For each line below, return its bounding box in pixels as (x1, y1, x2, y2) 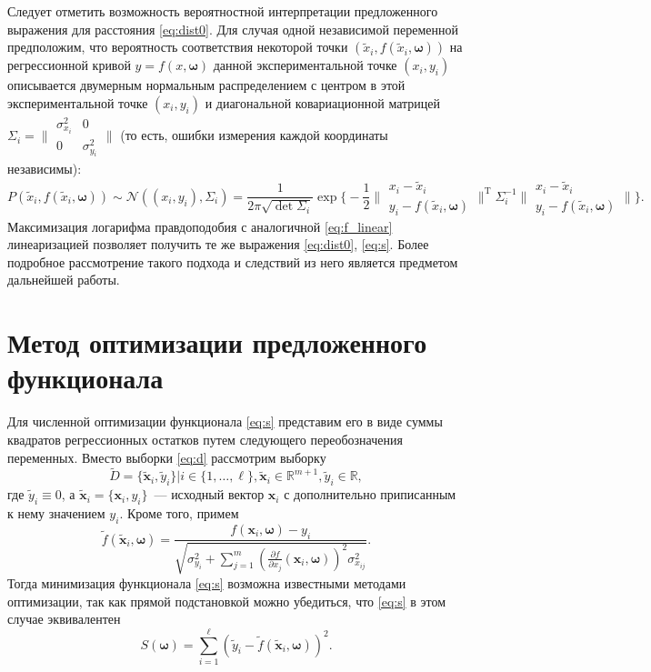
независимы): (7, 158, 82, 177)
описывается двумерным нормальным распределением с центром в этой (7, 75, 406, 95)
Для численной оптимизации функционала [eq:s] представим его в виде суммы (7, 412, 443, 431)
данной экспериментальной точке (213, 55, 397, 75)
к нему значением (7, 503, 105, 522)
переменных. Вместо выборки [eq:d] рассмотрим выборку (7, 447, 326, 466)
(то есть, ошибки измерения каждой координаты (120, 125, 388, 145)
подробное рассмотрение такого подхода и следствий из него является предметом (7, 252, 458, 271)
